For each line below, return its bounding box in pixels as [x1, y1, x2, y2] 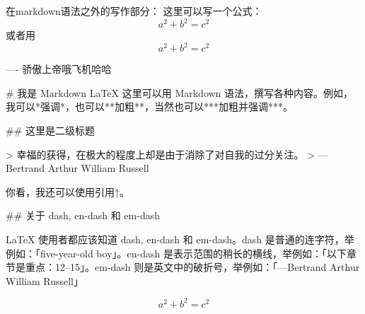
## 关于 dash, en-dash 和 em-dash [6, 208, 160, 223]
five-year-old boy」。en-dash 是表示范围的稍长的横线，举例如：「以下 [40, 245, 347, 260]
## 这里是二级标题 [6, 122, 95, 137]
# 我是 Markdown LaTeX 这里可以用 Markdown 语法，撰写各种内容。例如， [6, 85, 354, 100]
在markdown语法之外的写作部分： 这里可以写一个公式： [6, 4, 262, 18]
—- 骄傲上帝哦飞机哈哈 [6, 62, 112, 76]
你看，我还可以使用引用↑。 [6, 184, 129, 199]
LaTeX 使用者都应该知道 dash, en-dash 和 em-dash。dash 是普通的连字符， [6, 231, 344, 246]
